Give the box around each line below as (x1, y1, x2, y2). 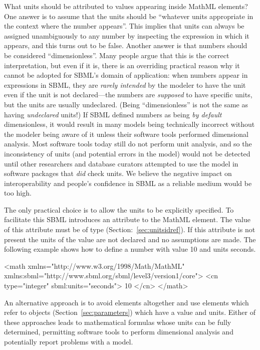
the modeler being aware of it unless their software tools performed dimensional (4, 128, 248, 139)
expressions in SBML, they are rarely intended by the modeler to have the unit (4, 79, 246, 90)
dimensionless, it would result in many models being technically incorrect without (4, 119, 255, 129)
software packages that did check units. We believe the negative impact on (4, 168, 232, 179)
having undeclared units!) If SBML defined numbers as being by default (4, 109, 222, 119)
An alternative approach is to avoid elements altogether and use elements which (4, 297, 249, 307)
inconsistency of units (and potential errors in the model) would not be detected (4, 148, 250, 158)
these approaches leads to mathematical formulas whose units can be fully (4, 316, 231, 327)
